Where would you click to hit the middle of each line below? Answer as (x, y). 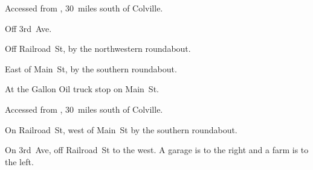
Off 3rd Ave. (28, 28)
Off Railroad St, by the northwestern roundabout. (98, 49)
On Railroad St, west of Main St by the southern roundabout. (121, 129)
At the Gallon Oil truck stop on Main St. (82, 89)
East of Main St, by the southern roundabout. (91, 68)
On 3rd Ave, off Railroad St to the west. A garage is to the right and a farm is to (157, 150)
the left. (19, 161)
